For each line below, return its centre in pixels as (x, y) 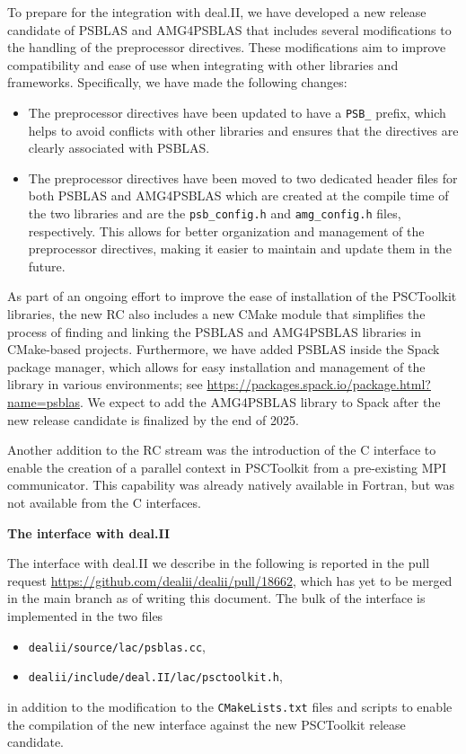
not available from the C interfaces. (104, 502)
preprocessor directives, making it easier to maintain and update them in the (240, 248)
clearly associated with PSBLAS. (119, 148)
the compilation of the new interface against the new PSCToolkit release (207, 724)
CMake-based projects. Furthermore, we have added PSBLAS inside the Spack (224, 349)
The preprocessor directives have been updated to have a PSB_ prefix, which (237, 112)
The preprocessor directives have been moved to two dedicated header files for (243, 177)
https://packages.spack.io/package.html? (319, 384)
